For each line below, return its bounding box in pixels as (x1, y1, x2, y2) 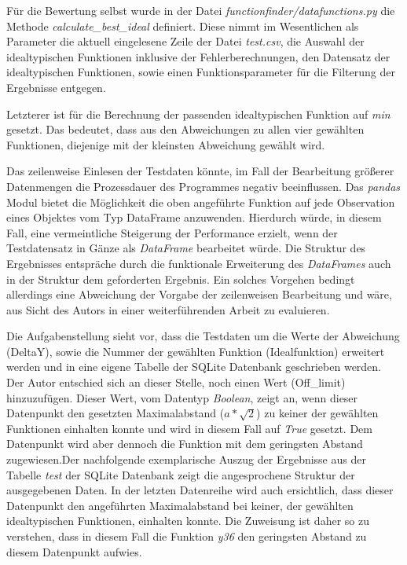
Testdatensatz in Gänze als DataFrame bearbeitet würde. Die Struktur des (6, 240, 366, 256)
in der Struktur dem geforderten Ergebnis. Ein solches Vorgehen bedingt (6, 270, 355, 287)
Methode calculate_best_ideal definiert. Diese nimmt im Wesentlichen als (6, 17, 359, 34)
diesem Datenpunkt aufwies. (6, 543, 142, 559)
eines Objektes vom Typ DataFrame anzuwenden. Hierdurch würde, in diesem (6, 209, 382, 226)
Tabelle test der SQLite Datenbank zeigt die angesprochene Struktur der (6, 466, 355, 482)
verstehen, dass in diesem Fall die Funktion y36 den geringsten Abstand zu (6, 528, 367, 544)
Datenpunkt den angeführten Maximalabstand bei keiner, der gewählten (6, 497, 354, 513)
